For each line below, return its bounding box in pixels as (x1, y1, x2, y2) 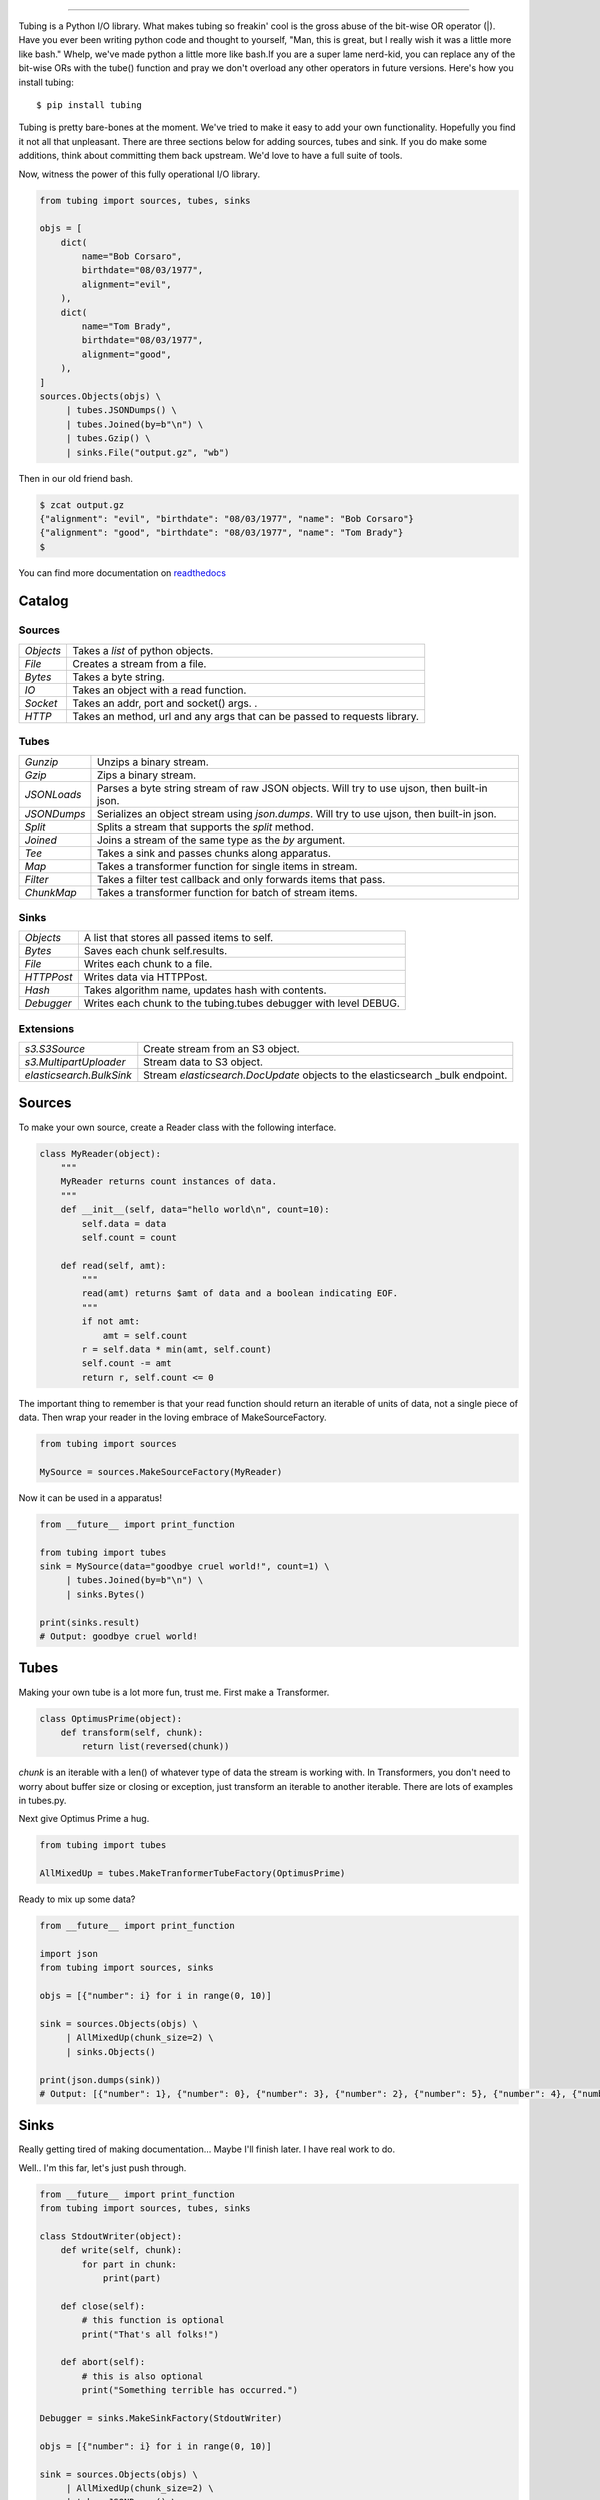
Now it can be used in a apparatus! (18, 1491, 163, 1504)
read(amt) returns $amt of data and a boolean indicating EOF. (81, 1288, 399, 1299)
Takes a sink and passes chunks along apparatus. (96, 846, 332, 860)
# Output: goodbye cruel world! (39, 1631, 199, 1642)
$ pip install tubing (36, 99, 142, 110)
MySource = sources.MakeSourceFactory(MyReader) (39, 1466, 283, 1477)
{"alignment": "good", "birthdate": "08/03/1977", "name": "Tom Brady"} (39, 527, 404, 539)
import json (39, 1948, 99, 1959)
